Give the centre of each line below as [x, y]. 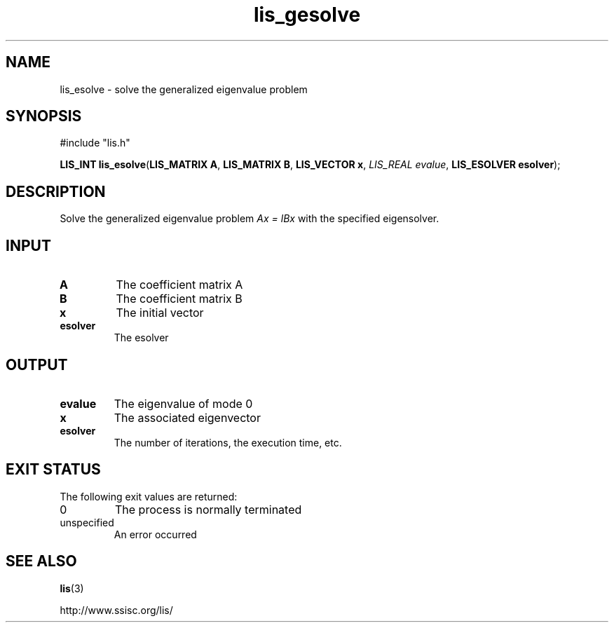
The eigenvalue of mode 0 [183, 403]
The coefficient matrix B [179, 299]
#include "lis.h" [95, 143]
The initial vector [160, 313]
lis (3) [72, 588]
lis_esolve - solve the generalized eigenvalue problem [184, 89]
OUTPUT [37, 364]
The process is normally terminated [208, 509]
